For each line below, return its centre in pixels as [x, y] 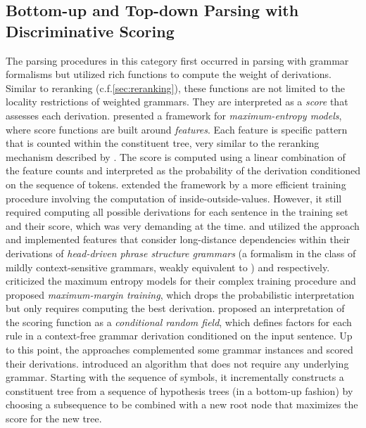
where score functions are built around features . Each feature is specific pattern [177, 129]
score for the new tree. [54, 419]
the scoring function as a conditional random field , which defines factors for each [179, 322]
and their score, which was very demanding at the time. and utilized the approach [183, 225]
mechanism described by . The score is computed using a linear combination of [176, 156]
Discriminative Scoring [90, 31]
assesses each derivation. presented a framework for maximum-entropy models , [174, 115]
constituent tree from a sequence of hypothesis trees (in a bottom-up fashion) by [179, 390]
